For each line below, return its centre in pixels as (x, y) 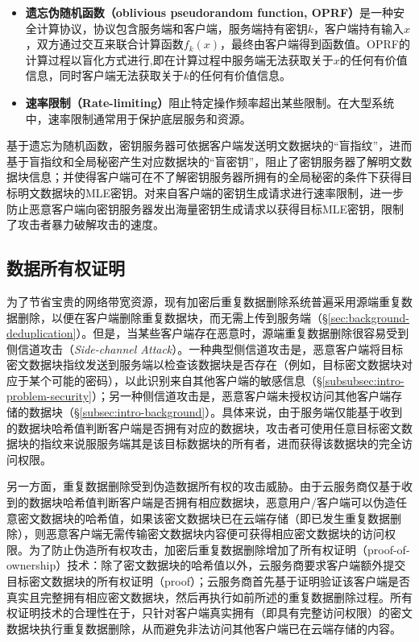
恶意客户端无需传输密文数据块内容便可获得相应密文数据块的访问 (215, 534)
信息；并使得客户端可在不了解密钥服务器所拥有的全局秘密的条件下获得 (215, 177)
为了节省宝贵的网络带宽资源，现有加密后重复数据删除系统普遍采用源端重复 (204, 301)
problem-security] (49, 396)
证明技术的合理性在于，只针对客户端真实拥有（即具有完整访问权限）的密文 (215, 613)
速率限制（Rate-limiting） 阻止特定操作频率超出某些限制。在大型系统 (210, 102)
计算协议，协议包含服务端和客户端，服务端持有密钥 (172, 28)
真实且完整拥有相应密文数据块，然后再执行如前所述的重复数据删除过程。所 (204, 596)
